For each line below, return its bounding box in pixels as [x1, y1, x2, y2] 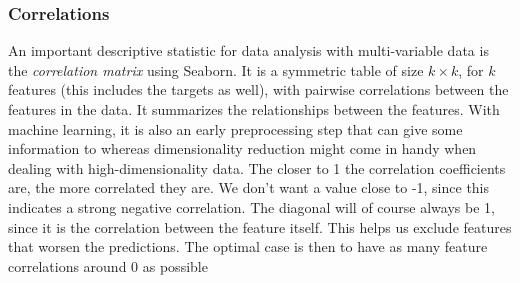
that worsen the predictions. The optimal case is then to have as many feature [8, 236, 488, 257]
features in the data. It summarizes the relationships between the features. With [8, 99, 500, 119]
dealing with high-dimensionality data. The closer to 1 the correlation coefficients [8, 157, 506, 178]
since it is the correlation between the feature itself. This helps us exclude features [8, 216, 512, 237]
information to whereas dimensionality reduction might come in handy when [8, 138, 477, 159]
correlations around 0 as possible [8, 255, 208, 276]
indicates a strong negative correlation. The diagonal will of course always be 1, [8, 196, 495, 217]
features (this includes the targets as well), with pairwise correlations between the [8, 79, 509, 100]
